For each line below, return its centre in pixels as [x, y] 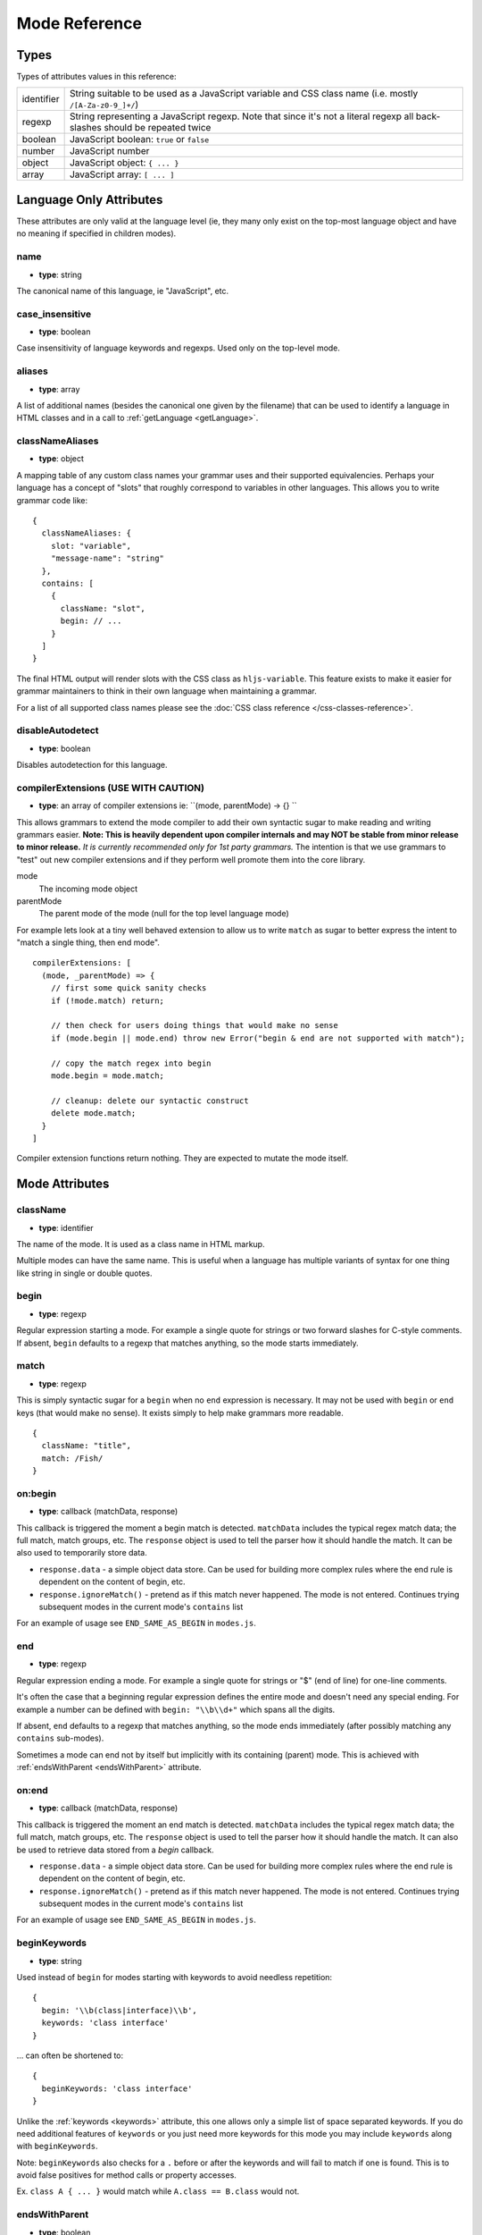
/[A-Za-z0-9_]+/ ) [104, 105]
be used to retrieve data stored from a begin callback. [115, 1850]
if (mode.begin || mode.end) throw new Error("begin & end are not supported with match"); [258, 1038]
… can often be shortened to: [70, 2055]
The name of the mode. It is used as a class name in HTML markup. [141, 1244]
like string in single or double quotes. [84, 1273]
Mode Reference [79, 23]
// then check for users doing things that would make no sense [194, 1025]
